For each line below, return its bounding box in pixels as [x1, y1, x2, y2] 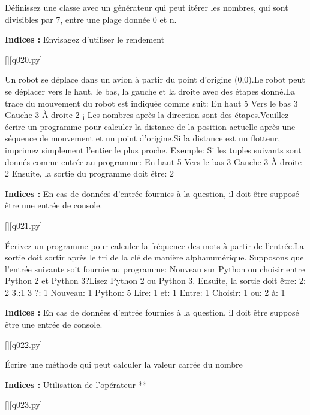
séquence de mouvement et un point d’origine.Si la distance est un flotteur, [5, 132, 281, 144]
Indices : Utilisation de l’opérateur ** [5, 378, 147, 390]
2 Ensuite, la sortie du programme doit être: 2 [5, 167, 174, 180]
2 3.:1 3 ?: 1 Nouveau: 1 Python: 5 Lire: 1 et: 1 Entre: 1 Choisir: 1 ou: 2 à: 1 [5, 286, 285, 298]
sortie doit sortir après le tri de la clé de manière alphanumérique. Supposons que [5, 251, 304, 263]
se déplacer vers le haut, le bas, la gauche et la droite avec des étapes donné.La [5, 84, 296, 97]
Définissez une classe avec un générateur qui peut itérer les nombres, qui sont [5, 1, 288, 13]
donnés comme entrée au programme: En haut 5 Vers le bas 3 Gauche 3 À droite [5, 155, 302, 168]
